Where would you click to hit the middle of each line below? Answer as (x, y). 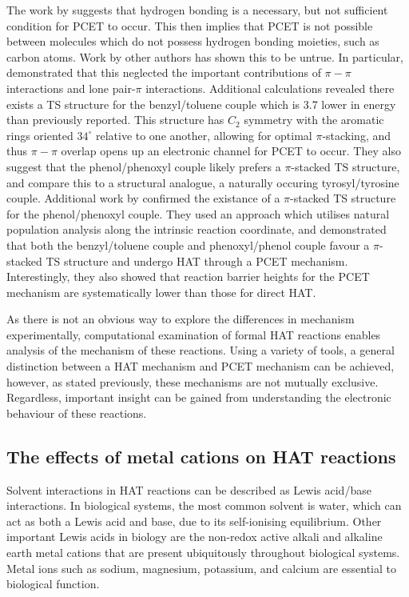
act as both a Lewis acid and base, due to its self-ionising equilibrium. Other (194, 521)
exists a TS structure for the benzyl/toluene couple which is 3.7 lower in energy (201, 104)
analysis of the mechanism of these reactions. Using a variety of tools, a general (201, 350)
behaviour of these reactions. (77, 413)
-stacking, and (357, 135)
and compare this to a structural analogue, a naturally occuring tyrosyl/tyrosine (203, 182)
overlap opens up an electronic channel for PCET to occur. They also (231, 151)
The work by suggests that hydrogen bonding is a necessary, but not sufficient (197, 10)
